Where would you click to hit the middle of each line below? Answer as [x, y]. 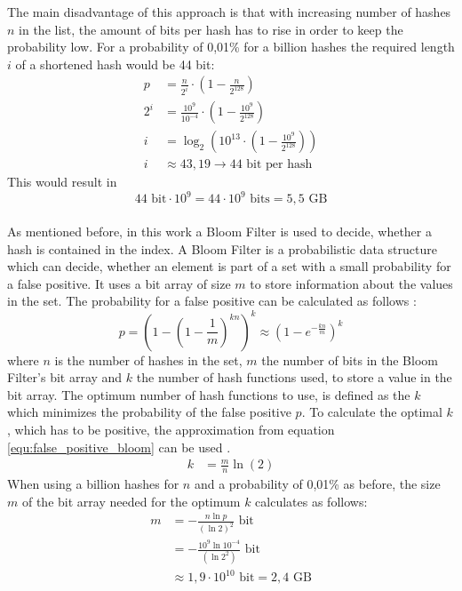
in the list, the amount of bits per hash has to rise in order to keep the [211, 29]
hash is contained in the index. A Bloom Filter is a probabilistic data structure [222, 248]
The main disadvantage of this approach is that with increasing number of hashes [229, 12]
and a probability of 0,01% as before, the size [317, 483]
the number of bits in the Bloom [350, 359]
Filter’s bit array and [65, 377]
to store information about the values [351, 283]
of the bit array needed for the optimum [131, 501]
